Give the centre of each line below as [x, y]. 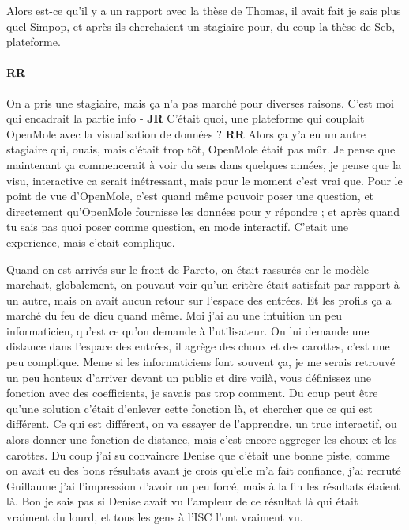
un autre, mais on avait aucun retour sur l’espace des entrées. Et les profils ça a [199, 299]
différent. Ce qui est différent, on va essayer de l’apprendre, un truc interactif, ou [202, 424]
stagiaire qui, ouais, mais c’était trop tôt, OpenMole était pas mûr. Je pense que [201, 149]
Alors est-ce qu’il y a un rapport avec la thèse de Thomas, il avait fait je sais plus [204, 10]
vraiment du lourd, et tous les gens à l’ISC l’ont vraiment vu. [155, 517]
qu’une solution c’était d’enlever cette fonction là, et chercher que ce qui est [189, 408]
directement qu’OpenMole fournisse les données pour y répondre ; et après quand [203, 211]
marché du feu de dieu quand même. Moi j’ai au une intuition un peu [174, 315]
